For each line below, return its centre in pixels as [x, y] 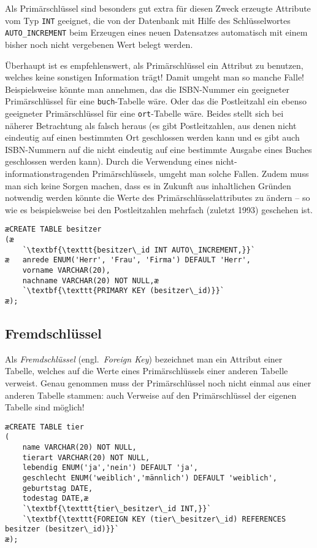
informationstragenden [47, 173]
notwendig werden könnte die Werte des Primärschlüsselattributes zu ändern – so [158, 198]
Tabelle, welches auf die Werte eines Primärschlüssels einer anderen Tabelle [147, 371]
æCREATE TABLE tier [44, 427]
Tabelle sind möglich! [45, 407]
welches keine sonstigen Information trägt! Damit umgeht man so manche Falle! [155, 77]
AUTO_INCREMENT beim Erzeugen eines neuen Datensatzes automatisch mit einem [156, 32]
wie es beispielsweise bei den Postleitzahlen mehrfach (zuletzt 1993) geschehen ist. [159, 209]
